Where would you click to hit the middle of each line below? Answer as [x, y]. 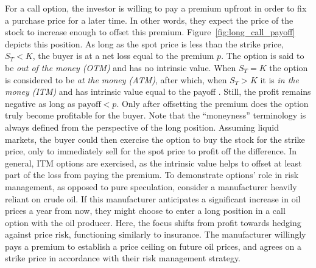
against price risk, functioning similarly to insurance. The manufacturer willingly [156, 234]
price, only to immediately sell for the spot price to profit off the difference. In [151, 151]
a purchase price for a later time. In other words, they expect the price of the [149, 20]
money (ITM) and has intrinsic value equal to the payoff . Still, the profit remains [158, 91]
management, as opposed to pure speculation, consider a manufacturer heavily [151, 186]
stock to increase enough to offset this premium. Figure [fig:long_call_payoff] [150, 32]
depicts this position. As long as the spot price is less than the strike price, [144, 43]
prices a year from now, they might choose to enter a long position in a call [145, 211]
